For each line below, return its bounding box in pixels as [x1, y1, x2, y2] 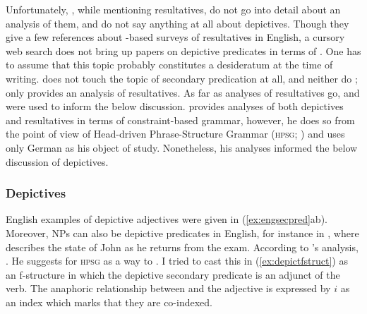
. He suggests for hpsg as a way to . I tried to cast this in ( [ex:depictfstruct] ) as [6, 253, 348, 268]
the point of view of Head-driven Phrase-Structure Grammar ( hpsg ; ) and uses [6, 126, 345, 141]
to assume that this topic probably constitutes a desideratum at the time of [6, 57, 333, 72]
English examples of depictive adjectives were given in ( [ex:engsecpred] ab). [6, 212, 327, 227]
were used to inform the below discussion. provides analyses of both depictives [6, 99, 344, 114]
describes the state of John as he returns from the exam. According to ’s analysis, [6, 239, 359, 254]
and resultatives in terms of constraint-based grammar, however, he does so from [6, 112, 355, 127]
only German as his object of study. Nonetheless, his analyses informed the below [6, 140, 358, 155]
